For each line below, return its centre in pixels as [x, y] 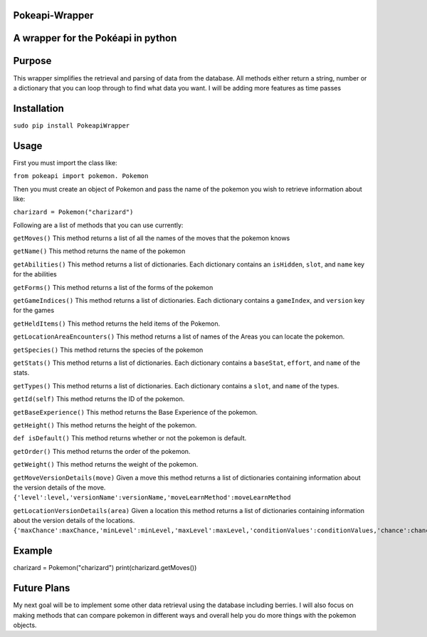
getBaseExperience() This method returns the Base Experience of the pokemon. [135, 412]
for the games [34, 311]
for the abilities [35, 274]
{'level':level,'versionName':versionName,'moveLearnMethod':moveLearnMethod [152, 498]
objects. [25, 625]
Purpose [32, 61]
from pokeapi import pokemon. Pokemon [81, 176]
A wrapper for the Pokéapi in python [95, 38]
